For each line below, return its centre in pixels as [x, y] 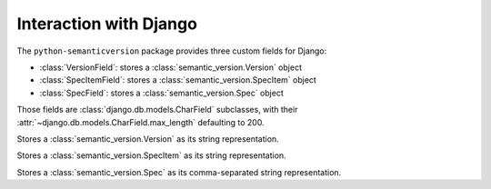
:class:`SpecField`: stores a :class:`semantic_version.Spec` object [161, 93]
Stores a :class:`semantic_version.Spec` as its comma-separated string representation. [179, 172]
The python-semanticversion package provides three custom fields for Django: [172, 51]
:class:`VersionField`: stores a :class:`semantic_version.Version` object [170, 67]
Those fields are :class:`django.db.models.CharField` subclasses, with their [157, 110]
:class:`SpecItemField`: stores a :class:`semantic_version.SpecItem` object [178, 80]
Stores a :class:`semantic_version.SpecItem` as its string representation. [151, 155]
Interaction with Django [107, 24]
